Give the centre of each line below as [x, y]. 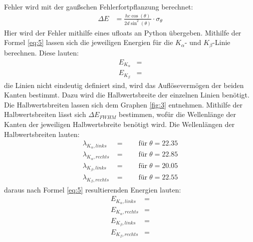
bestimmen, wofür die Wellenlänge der [177, 114]
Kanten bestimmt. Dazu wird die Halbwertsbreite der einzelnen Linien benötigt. [127, 95]
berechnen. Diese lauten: [42, 52]
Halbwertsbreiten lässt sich [45, 114]
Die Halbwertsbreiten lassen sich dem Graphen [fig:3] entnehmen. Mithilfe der [123, 104]
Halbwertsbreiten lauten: [42, 134]
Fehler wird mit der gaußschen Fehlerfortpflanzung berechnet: [99, 6]
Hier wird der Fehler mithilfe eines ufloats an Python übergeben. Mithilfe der [123, 32]
